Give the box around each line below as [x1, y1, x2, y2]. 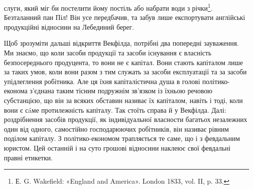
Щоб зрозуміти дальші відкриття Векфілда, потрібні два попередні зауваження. [4, 38, 239, 48]
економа [4, 86, 28, 96]
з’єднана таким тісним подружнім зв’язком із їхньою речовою [30, 86, 213, 96]
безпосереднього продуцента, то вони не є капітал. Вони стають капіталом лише [4, 57, 243, 67]
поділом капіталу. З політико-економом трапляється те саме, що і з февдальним [4, 133, 240, 143]
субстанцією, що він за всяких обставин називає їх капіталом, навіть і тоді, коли [4, 95, 243, 105]
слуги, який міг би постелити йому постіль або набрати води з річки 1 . [4, 1, 213, 13]
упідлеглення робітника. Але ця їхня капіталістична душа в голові [4, 76, 200, 86]
